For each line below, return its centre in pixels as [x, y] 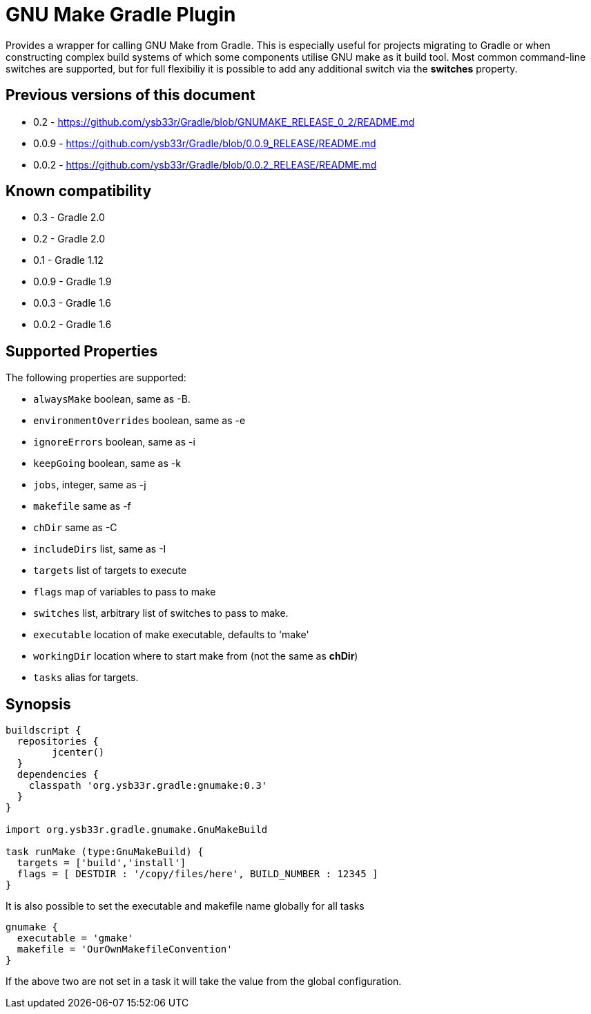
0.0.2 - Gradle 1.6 [72, 325]
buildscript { [43, 730]
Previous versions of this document [130, 95]
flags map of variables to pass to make [125, 592]
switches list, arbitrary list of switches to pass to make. [161, 613]
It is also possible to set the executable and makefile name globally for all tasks [185, 906]
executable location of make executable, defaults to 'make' [171, 635]
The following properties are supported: [96, 378]
